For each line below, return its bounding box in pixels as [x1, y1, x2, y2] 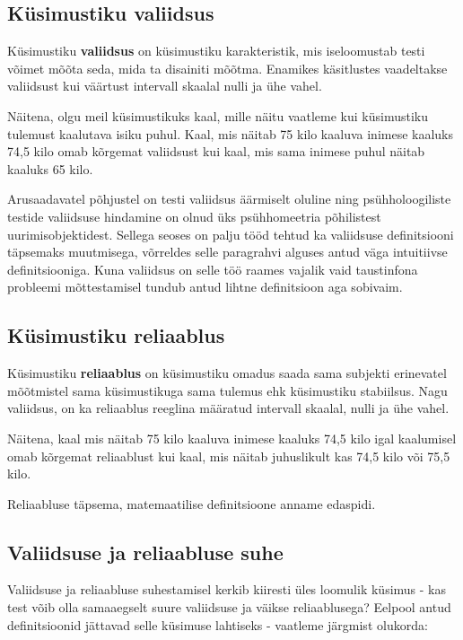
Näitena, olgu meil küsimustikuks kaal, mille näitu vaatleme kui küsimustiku [7, 106, 429, 125]
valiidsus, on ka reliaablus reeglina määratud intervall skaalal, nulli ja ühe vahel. [7, 399, 450, 417]
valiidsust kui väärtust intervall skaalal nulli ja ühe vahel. [7, 76, 322, 95]
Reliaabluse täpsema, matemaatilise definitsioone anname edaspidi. [7, 494, 376, 513]
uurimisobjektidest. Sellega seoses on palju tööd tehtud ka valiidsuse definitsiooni [7, 224, 454, 243]
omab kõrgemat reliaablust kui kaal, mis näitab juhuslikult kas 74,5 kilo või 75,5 [7, 446, 450, 465]
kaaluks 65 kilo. [7, 159, 93, 178]
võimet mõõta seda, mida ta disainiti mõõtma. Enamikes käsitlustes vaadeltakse [7, 58, 448, 77]
